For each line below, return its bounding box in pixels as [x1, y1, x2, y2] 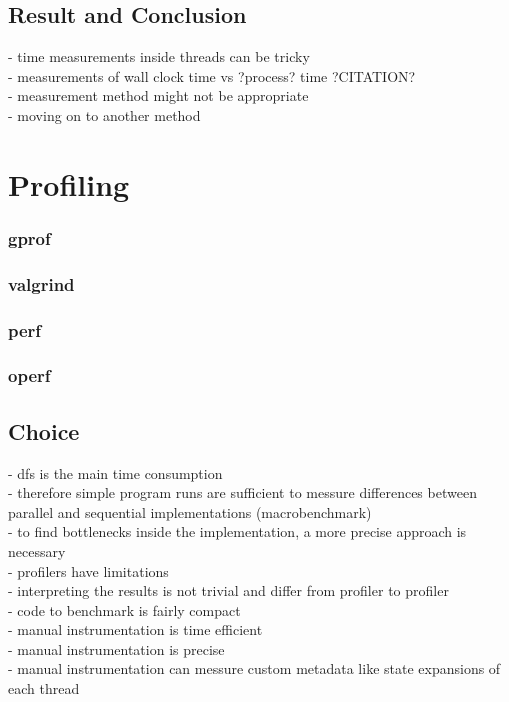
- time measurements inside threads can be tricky [8, 46, 310, 67]
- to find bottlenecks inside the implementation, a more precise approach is [8, 521, 467, 542]
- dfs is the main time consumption [8, 462, 223, 483]
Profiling [8, 163, 130, 204]
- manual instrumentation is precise [8, 638, 225, 659]
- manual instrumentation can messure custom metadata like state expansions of [8, 658, 501, 679]
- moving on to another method [8, 104, 201, 125]
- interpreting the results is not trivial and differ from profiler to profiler [8, 580, 449, 601]
